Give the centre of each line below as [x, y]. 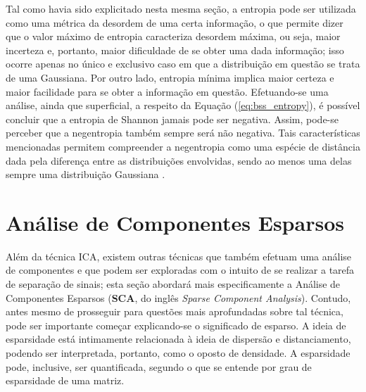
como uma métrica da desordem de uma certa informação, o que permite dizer [175, 22]
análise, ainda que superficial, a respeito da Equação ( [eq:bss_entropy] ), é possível [183, 105]
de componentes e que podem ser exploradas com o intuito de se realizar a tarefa [180, 270]
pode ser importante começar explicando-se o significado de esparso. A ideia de [176, 325]
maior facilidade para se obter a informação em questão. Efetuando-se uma [167, 91]
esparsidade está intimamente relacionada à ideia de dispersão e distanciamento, [178, 339]
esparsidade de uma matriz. [65, 380]
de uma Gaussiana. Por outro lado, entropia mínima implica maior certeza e [170, 77]
